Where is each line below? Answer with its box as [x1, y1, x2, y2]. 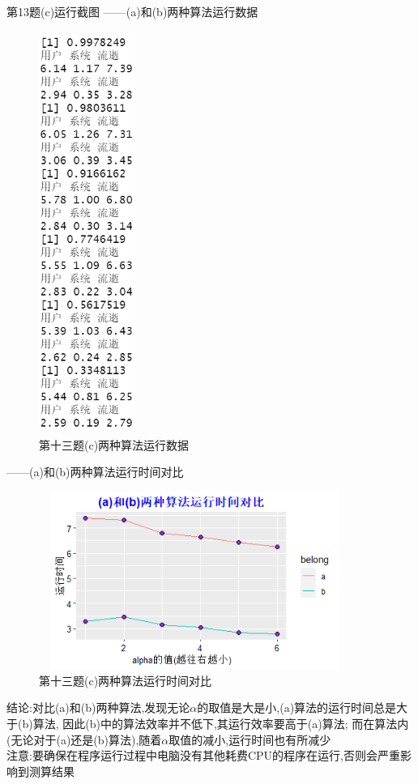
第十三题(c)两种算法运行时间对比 [39, 671, 212, 688]
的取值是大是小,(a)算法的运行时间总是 [197, 699, 397, 716]
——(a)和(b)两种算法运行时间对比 [6, 463, 184, 480]
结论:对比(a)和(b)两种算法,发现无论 [6, 699, 190, 716]
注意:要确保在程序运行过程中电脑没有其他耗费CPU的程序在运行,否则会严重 [6, 747, 400, 764]
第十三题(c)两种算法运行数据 [39, 436, 190, 453]
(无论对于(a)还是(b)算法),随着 [6, 731, 162, 748]
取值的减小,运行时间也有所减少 [168, 731, 331, 748]
